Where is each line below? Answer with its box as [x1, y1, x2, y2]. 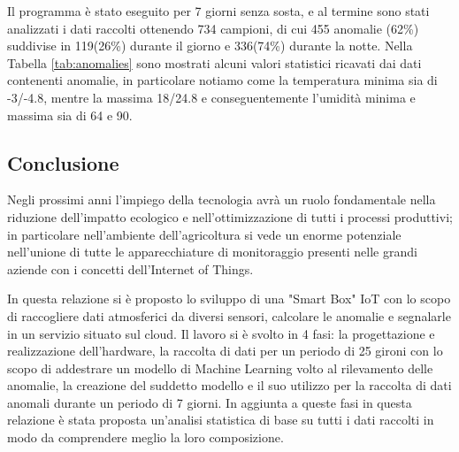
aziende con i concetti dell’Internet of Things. [7, 259, 254, 278]
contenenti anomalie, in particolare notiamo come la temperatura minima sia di [7, 71, 438, 89]
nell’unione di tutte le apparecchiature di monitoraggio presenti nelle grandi [7, 242, 417, 261]
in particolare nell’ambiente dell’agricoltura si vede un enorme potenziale [7, 225, 402, 243]
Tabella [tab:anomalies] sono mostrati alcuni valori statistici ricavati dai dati [7, 53, 422, 72]
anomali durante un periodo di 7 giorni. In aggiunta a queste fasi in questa [7, 393, 412, 411]
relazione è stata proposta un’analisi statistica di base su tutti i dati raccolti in [7, 410, 434, 429]
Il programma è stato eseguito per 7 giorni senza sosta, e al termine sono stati [7, 2, 430, 19]
